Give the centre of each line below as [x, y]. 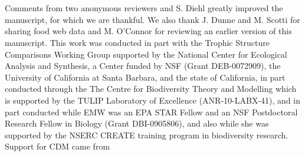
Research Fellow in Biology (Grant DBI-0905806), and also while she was [137, 123]
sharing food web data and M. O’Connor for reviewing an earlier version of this [148, 31]
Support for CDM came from [58, 146]
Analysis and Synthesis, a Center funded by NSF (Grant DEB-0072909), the [143, 66]
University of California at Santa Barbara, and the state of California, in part [145, 77]
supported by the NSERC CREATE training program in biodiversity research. [147, 135]
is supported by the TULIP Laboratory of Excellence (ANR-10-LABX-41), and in [152, 100]
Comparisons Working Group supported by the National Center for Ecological [146, 54]
